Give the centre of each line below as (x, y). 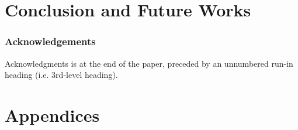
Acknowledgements (50, 41)
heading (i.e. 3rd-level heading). (61, 75)
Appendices (52, 114)
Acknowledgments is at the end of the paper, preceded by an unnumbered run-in (149, 63)
